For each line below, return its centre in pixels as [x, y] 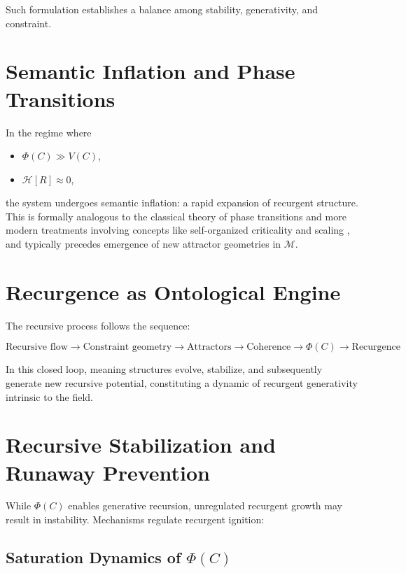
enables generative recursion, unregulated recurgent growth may [205, 505]
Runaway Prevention [108, 472]
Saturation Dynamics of [93, 557]
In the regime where [49, 132]
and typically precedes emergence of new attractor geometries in [143, 244]
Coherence [269, 347]
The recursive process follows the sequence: [98, 325]
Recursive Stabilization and [141, 445]
